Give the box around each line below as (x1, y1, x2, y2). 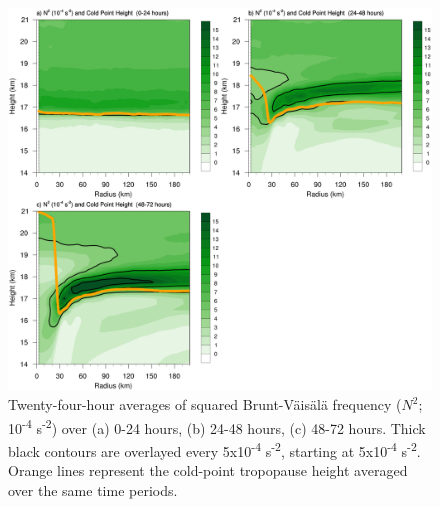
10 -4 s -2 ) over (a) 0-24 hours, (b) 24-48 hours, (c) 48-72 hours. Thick (8, 414, 426, 438)
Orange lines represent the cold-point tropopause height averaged (8, 460, 408, 481)
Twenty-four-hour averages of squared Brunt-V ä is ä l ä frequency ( (8, 394, 402, 415)
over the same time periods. (8, 479, 178, 500)
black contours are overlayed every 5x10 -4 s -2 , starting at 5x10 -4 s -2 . (8, 438, 421, 461)
